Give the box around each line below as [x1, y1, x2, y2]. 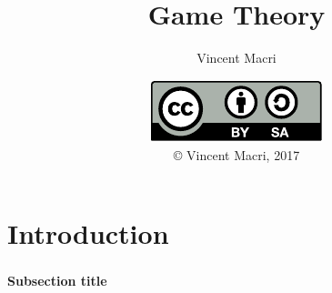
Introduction [7, 214, 169, 251]
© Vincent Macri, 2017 [173, 146, 300, 165]
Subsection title [7, 271, 107, 290]
